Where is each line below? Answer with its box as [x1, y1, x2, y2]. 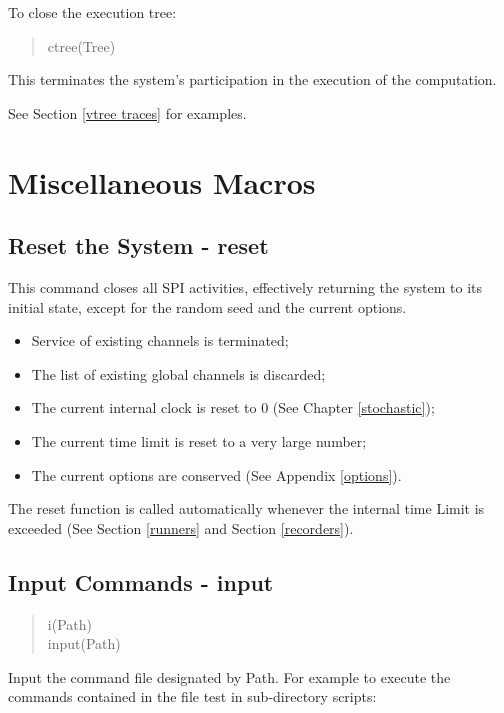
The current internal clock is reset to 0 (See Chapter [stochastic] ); [31, 397, 435, 418]
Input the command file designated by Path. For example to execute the [8, 666, 451, 687]
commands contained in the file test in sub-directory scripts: [8, 686, 377, 707]
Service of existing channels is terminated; [31, 330, 289, 351]
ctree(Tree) [47, 35, 116, 56]
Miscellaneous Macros [8, 161, 316, 202]
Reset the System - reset [8, 230, 269, 261]
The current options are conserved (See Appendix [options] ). [31, 464, 402, 485]
